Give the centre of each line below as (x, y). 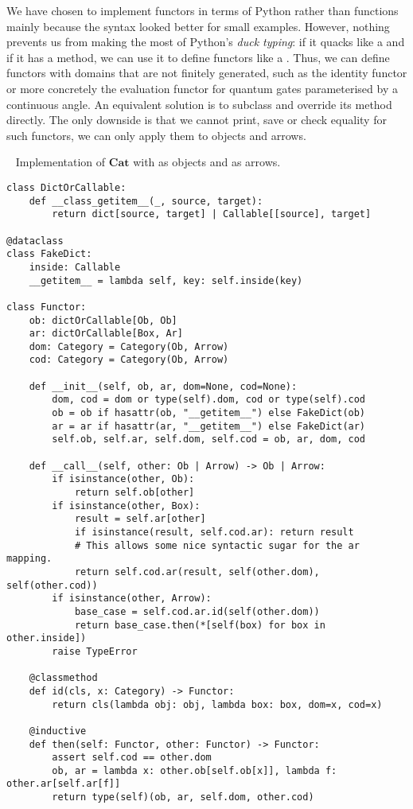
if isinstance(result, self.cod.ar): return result (214, 532)
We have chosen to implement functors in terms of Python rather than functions (203, 10)
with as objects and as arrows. (207, 162)
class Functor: (47, 307)
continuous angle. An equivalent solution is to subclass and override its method (199, 104)
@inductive (58, 731)
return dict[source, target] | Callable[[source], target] (212, 214)
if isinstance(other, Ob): (123, 479)
